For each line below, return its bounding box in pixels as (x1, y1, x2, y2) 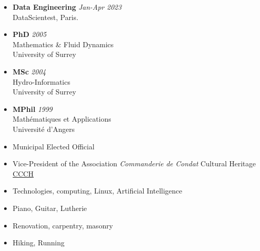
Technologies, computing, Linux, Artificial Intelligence (12, 185, 183, 196)
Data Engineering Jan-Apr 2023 (12, 2, 122, 12)
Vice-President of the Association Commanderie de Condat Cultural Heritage (12, 158, 256, 169)
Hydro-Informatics (12, 76, 70, 87)
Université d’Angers (12, 123, 75, 134)
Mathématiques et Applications (12, 113, 111, 124)
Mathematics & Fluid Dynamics (12, 38, 114, 49)
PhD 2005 (12, 29, 47, 40)
